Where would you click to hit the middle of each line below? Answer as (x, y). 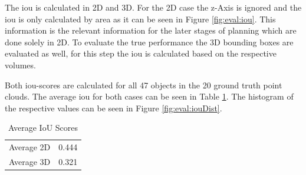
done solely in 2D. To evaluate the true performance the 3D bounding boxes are (149, 42)
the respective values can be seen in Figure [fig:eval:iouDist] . (113, 108)
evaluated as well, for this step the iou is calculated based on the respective (141, 53)
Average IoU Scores (43, 128)
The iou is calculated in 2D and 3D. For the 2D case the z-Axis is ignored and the (153, 7)
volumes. (20, 65)
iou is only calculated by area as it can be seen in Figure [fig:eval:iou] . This (140, 19)
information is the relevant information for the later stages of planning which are (151, 30)
